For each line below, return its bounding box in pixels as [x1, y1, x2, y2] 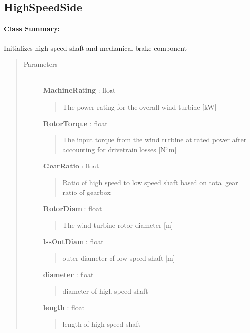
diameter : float [43, 269, 94, 279]
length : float [43, 302, 85, 312]
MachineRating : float [43, 85, 116, 95]
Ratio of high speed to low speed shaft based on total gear [62, 177, 238, 187]
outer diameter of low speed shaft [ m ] [62, 252, 175, 263]
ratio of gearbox [62, 187, 111, 197]
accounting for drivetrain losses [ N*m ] [62, 144, 177, 154]
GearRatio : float [43, 161, 99, 171]
